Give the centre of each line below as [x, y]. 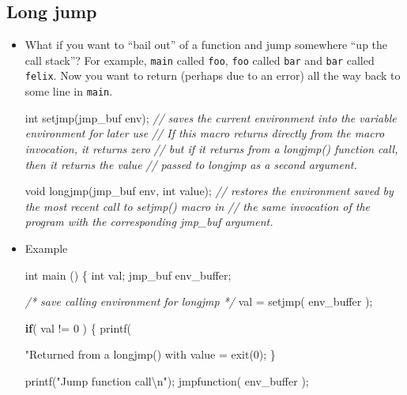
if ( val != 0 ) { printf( [78, 327]
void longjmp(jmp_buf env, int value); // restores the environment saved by [209, 191]
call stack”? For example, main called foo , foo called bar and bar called [200, 60]
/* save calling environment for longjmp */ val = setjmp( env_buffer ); [199, 301]
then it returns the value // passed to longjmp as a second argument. [191, 164]
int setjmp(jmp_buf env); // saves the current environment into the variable [211, 117]
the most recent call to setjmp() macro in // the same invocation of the [198, 206]
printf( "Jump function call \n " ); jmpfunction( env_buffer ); [167, 380]
